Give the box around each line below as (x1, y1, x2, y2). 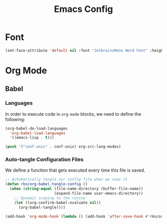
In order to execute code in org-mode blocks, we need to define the (5, 111, 142, 117)
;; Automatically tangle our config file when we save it (5, 177, 128, 182)
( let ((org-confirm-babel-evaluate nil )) (14, 200, 101, 205)
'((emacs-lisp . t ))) (9, 135, 55, 140)
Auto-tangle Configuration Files (5, 156, 83, 163)
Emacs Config (54, 3, 113, 15)
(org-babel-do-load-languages (5, 126, 68, 131)
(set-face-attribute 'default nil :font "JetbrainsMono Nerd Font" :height (5, 48, 166, 53)
